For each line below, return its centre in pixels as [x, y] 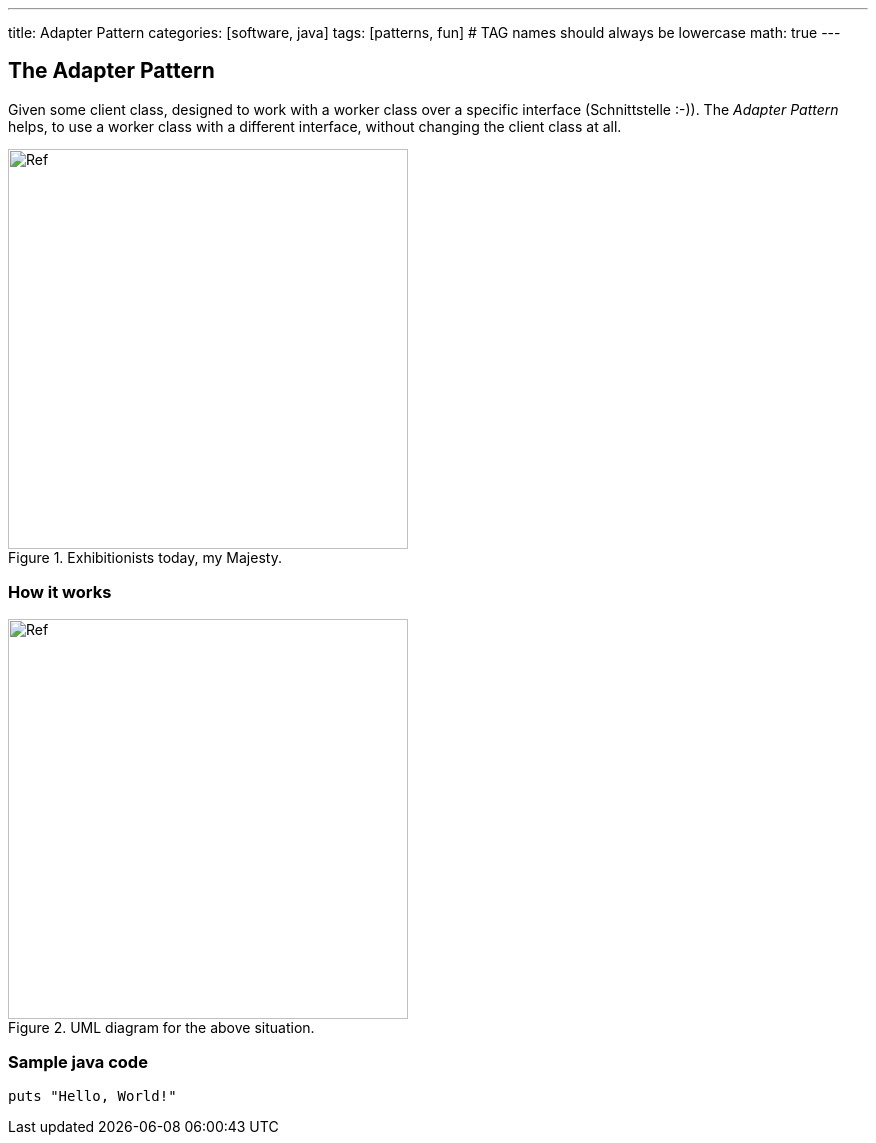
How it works [60, 592]
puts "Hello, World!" [92, 1096]
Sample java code [78, 1061]
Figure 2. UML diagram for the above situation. [161, 1027]
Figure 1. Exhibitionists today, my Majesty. [145, 557]
